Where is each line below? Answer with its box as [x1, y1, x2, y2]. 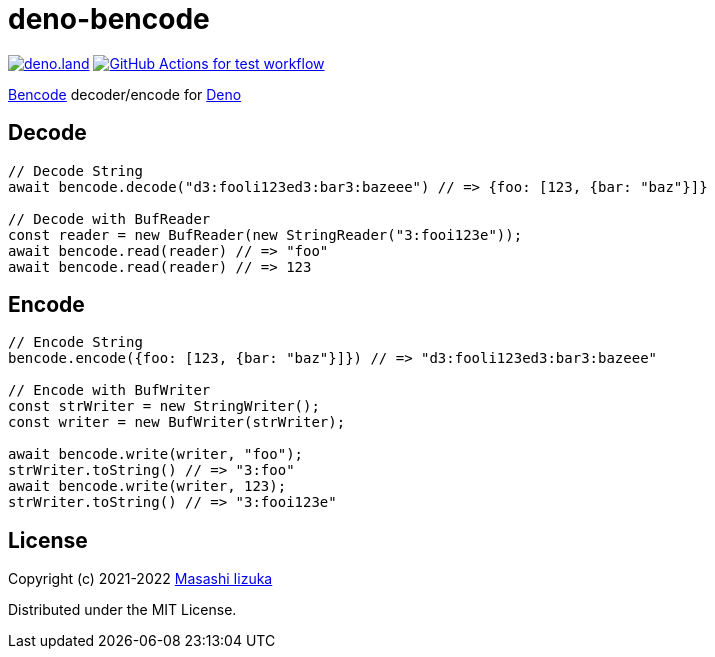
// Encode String [8, 334, 143, 351]
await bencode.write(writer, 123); [8, 478, 287, 495]
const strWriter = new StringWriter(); [8, 398, 320, 415]
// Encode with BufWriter [8, 382, 211, 399]
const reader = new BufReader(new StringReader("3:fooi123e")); [8, 226, 523, 243]
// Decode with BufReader [8, 210, 211, 227]
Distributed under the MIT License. [8, 601, 237, 619]
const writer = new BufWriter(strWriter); [8, 414, 346, 431]
